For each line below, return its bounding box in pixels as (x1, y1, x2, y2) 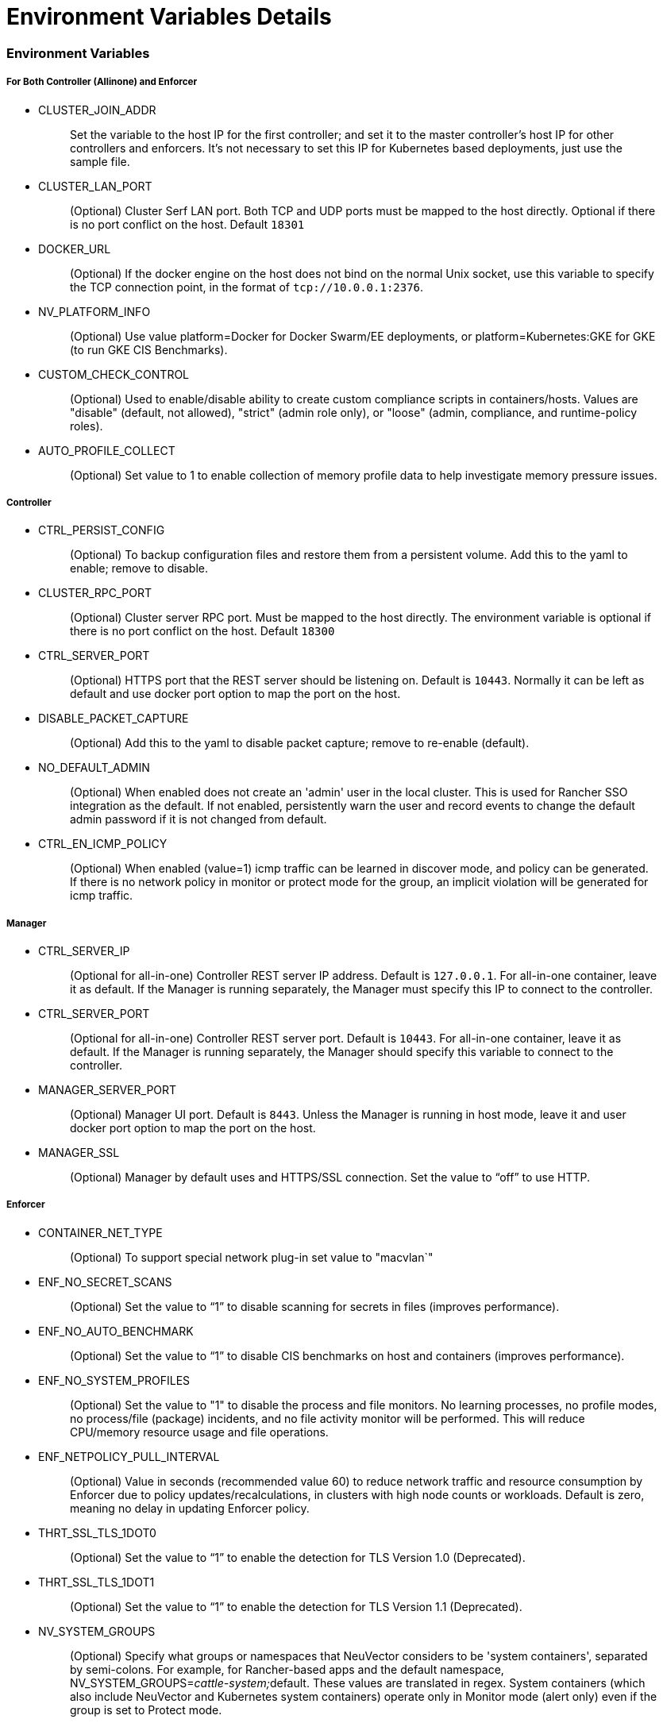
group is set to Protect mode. (70, 1702, 222, 1717)
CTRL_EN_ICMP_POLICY (38, 837, 168, 851)
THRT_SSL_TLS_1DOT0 (38, 1525, 156, 1540)
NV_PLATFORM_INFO (38, 304, 151, 318)
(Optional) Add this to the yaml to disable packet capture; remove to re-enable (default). (70, 736, 530, 750)
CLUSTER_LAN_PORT (38, 179, 152, 193)
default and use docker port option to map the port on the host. (70, 687, 401, 701)
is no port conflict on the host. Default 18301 (70, 217, 305, 231)
